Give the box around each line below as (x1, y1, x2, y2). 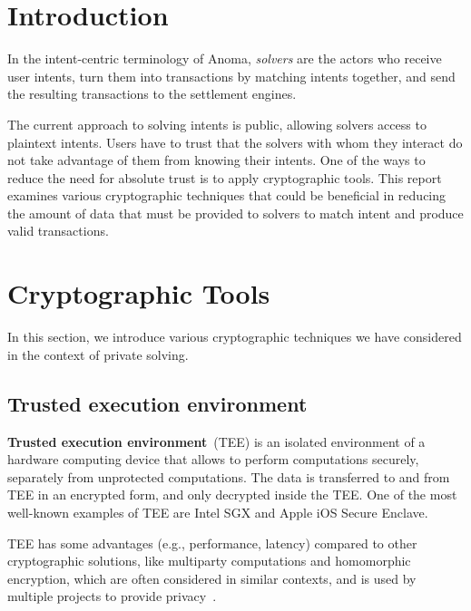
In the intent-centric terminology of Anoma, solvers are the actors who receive (7, 49, 442, 68)
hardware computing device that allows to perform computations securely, (7, 450, 419, 469)
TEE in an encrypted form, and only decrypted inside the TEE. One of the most (7, 485, 457, 504)
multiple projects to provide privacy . (7, 587, 217, 606)
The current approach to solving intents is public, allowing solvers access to (7, 114, 427, 133)
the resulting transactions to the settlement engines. (7, 84, 297, 103)
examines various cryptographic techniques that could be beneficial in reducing (7, 186, 446, 205)
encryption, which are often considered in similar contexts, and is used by (7, 568, 417, 587)
